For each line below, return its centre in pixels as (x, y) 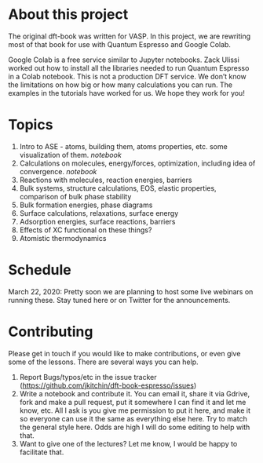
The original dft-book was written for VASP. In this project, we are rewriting (130, 36)
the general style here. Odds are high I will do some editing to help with (135, 427)
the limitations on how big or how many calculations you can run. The (121, 85)
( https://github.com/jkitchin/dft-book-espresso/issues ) (108, 385)
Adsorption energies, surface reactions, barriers (97, 221)
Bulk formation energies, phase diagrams (86, 205)
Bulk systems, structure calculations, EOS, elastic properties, (118, 188)
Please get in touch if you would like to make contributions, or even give (124, 353)
